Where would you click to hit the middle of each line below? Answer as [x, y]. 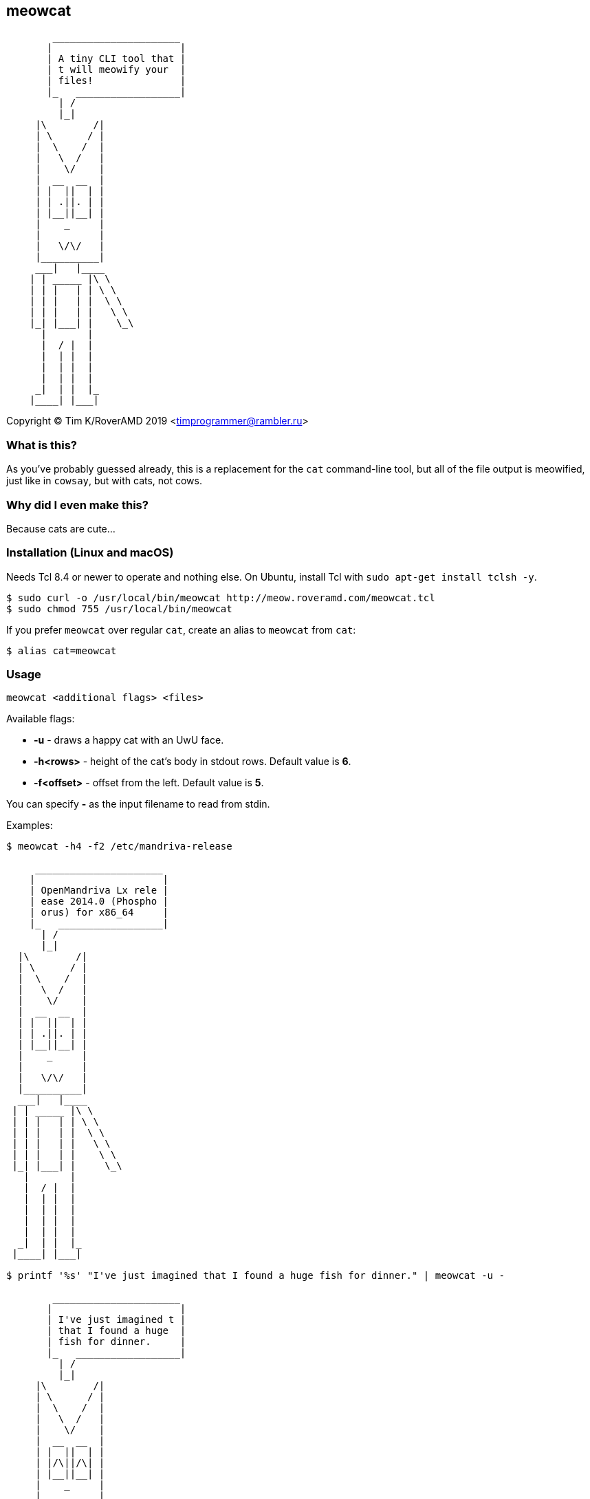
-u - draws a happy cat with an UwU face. [129, 740]
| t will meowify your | [117, 70]
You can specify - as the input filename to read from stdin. [138, 804]
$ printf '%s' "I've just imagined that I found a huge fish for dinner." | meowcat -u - [255, 1276]
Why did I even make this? [77, 505]
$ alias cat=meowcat [62, 650]
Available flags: [41, 719]
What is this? [42, 445]
